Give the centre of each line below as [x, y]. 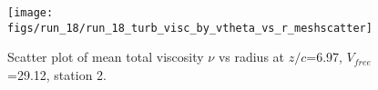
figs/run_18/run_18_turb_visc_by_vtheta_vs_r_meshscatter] [190, 28]
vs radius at [251, 57]
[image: [31, 13]
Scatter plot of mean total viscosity [106, 57]
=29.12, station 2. [57, 74]
